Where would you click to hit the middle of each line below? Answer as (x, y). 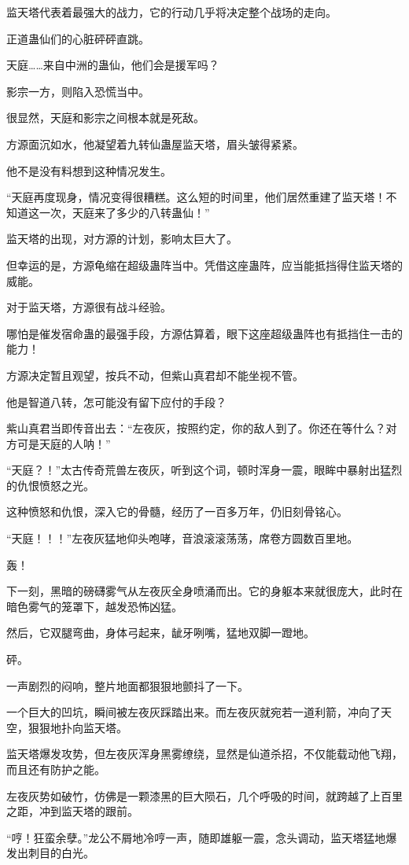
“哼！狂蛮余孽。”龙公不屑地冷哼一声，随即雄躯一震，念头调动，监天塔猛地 (196, 837)
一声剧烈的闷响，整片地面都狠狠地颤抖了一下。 (127, 685)
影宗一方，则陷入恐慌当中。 (78, 91)
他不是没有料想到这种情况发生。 (89, 170)
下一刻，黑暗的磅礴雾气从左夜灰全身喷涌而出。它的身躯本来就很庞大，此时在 (204, 591)
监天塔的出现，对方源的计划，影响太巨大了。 (122, 239)
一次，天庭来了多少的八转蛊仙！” (124, 212)
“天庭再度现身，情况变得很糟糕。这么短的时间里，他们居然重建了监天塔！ (196, 197)
